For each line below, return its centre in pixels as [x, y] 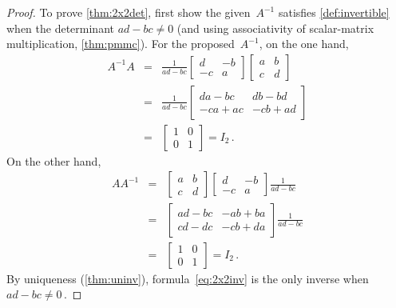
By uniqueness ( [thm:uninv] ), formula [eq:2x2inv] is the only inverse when [188, 278]
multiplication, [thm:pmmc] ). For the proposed [121, 44]
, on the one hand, [304, 44]
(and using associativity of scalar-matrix [275, 28]
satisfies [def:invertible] [334, 12]
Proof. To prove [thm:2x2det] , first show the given [129, 12]
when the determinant [60, 28]
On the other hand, [54, 160]
